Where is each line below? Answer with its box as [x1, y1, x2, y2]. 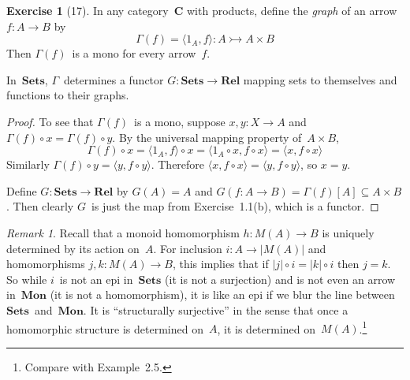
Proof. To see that [6, 113, 94, 129]
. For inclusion [153, 240, 222, 256]
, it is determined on [217, 320, 316, 337]
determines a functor [63, 71, 164, 88]
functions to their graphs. [6, 87, 129, 103]
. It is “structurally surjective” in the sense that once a [83, 301, 348, 318]
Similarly [6, 156, 50, 173]
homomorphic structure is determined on [6, 320, 203, 337]
